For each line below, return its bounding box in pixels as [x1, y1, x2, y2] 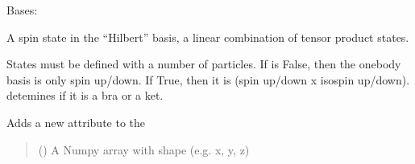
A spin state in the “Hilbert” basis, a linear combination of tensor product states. [6, 28, 409, 45]
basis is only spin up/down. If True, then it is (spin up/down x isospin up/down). [6, 71, 410, 88]
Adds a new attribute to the [6, 113, 146, 130]
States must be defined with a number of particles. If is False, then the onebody [6, 55, 401, 72]
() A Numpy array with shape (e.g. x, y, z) [38, 141, 250, 158]
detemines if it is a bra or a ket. [6, 87, 164, 104]
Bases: [6, 2, 38, 18]
